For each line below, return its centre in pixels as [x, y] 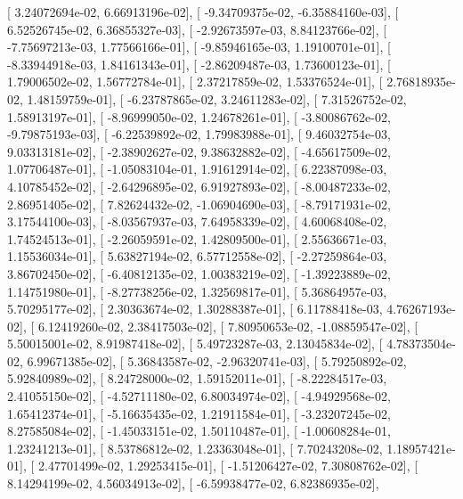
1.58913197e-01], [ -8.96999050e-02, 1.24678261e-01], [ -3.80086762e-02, [199, 116]
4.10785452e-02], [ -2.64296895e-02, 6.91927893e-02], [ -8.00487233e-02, [199, 186]
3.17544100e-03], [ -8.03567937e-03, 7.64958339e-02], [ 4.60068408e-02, [197, 221]
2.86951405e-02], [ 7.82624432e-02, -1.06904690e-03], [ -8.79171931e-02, [199, 204]
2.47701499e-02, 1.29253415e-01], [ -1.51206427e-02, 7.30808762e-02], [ [228, 466]
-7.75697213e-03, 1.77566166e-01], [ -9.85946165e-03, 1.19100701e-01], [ [199, 47]
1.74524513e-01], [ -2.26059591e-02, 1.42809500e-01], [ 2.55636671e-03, [197, 238]
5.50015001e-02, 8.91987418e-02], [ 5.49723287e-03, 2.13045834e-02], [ [195, 344]
